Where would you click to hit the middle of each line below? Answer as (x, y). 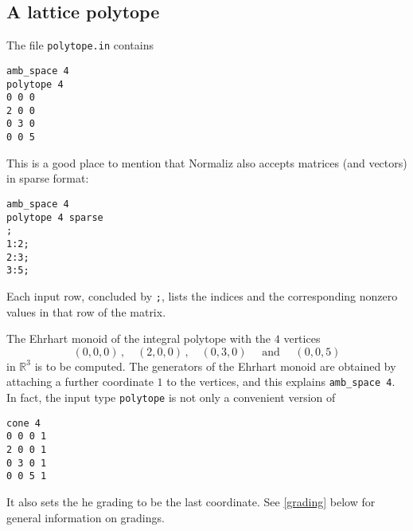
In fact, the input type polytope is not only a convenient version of (171, 397)
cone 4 (23, 423)
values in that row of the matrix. (86, 311)
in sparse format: (48, 178)
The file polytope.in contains (80, 45)
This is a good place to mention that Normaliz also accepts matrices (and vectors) (207, 162)
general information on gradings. (86, 517)
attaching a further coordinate (80, 382)
